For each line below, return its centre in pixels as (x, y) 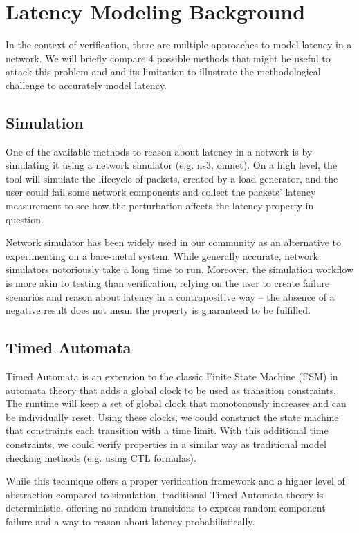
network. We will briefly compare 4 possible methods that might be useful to (168, 58)
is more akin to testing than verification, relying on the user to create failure (168, 283)
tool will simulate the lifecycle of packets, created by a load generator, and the (172, 178)
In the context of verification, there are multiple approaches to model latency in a (179, 45)
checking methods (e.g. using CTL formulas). (101, 457)
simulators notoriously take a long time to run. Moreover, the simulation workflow (179, 269)
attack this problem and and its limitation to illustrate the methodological (163, 72)
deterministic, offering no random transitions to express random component (166, 508)
